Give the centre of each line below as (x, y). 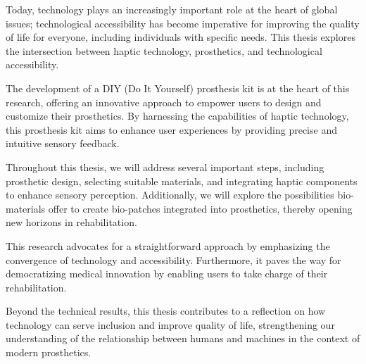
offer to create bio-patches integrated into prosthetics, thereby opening (200, 208)
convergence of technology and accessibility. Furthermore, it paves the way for (173, 259)
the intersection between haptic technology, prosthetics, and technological (164, 50)
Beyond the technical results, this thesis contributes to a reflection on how (166, 311)
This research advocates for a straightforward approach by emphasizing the (168, 245)
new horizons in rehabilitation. (71, 222)
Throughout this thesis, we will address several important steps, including (165, 167)
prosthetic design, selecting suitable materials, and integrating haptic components (182, 181)
